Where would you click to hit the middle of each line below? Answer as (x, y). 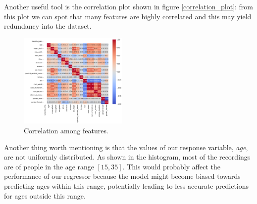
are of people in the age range (49, 166)
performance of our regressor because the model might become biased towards (122, 176)
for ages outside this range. (45, 195)
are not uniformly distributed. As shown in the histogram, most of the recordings (127, 157)
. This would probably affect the (171, 166)
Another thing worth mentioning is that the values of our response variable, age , (126, 147)
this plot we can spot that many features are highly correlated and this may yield (128, 16)
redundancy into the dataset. (48, 26)
